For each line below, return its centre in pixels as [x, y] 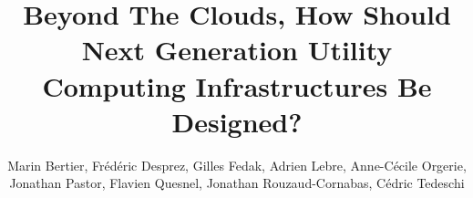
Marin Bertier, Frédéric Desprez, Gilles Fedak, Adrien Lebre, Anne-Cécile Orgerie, [237, 165]
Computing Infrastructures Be [237, 85]
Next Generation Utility [237, 50]
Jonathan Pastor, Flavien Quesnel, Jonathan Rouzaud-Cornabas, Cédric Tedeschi [237, 183]
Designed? [237, 121]
